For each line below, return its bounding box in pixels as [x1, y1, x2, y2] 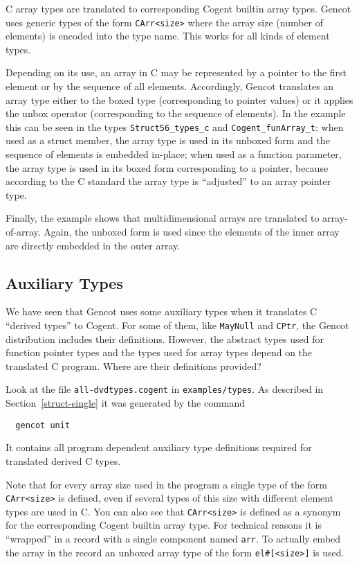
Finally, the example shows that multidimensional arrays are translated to [6, 211, 320, 225]
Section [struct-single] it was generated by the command [6, 396, 246, 410]
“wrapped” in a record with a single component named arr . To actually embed [6, 531, 341, 546]
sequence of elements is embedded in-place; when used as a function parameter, [6, 147, 342, 161]
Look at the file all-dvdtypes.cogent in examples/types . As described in [6, 382, 324, 396]
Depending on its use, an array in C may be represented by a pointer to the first [6, 65, 347, 80]
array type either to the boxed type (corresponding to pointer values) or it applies [6, 92, 353, 107]
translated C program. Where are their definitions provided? [6, 358, 261, 373]
